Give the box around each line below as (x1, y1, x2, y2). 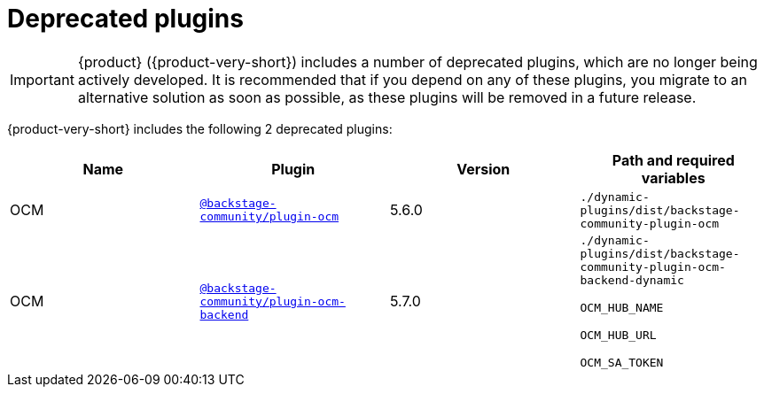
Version (456, 159, 511, 178)
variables (641, 168, 706, 187)
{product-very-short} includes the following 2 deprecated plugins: (7, 120, 393, 136)
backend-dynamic (580, 273, 684, 287)
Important (10, 70, 74, 89)
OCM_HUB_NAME (580, 300, 664, 314)
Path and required (612, 151, 735, 169)
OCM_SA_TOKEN (580, 355, 664, 369)
